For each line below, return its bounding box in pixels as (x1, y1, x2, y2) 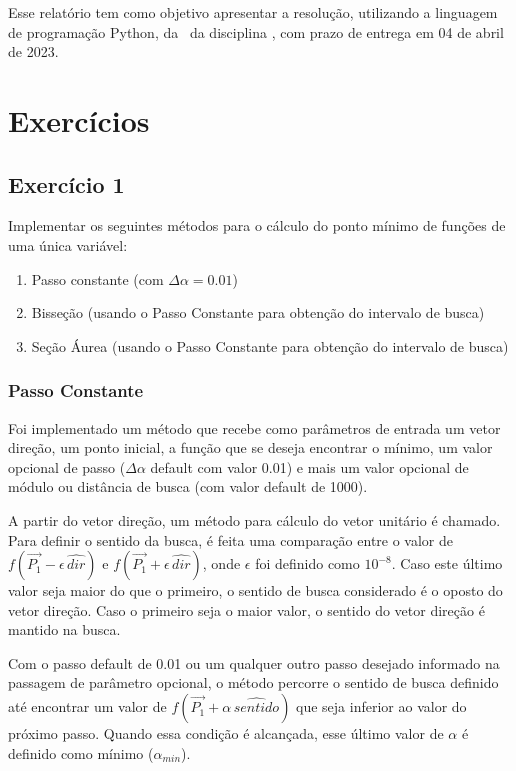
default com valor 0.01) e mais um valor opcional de (150, 456, 469, 477)
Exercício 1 (8, 168, 125, 199)
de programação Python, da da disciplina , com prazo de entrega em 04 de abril (8, 21, 504, 42)
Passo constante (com (31, 268, 164, 289)
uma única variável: (8, 234, 128, 255)
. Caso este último (391, 553, 503, 574)
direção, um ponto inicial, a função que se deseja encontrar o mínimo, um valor (8, 437, 493, 458)
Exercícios (8, 99, 150, 140)
